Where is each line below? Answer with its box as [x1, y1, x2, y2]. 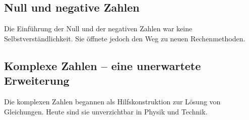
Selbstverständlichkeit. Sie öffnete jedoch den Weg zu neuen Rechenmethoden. [4, 33, 245, 43]
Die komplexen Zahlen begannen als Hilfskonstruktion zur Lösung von [4, 96, 221, 106]
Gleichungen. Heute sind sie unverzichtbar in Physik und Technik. [4, 106, 208, 116]
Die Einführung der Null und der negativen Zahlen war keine [4, 23, 193, 34]
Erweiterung [4, 73, 70, 88]
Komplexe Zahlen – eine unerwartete [4, 57, 201, 73]
